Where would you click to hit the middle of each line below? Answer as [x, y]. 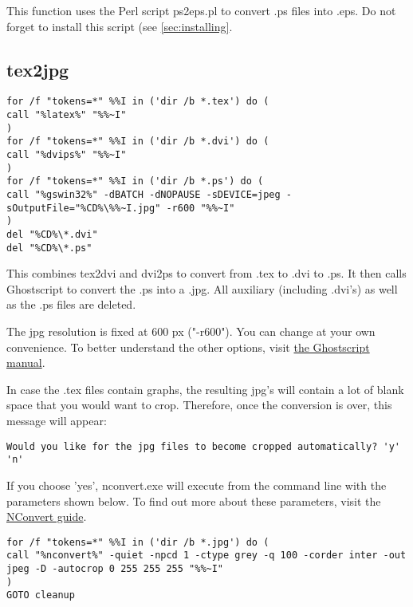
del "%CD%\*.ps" [49, 248]
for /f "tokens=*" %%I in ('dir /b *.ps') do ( [135, 181]
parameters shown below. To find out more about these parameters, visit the [194, 501]
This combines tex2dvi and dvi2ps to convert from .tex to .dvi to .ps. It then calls [206, 273]
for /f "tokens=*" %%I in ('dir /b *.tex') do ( [138, 102]
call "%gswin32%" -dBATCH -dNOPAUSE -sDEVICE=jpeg [144, 194]
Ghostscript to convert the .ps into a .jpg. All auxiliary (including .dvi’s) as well [202, 288]
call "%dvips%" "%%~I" [67, 155]
